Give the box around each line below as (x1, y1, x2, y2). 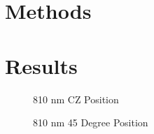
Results (5, 51, 78, 80)
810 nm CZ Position (33, 91, 119, 106)
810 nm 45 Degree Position (33, 115, 148, 130)
